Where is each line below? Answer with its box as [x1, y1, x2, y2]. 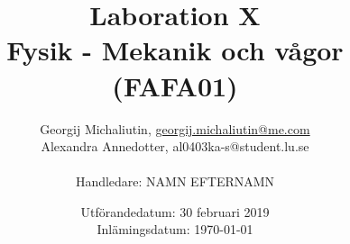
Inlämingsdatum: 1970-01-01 [97, 220, 253, 239]
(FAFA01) [112, 67, 238, 104]
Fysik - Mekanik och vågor [6, 32, 344, 68]
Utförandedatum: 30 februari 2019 [80, 202, 270, 221]
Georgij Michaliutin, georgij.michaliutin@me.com [40, 119, 310, 138]
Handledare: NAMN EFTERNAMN [75, 172, 275, 191]
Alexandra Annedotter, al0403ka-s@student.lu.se [41, 137, 309, 156]
